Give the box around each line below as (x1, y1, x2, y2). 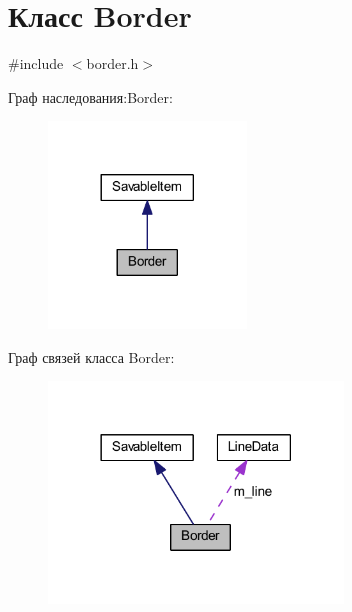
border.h (86, 53, 139, 74)
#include (8, 53, 64, 74)
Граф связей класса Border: (8, 346, 175, 367)
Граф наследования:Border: (8, 86, 173, 107)
